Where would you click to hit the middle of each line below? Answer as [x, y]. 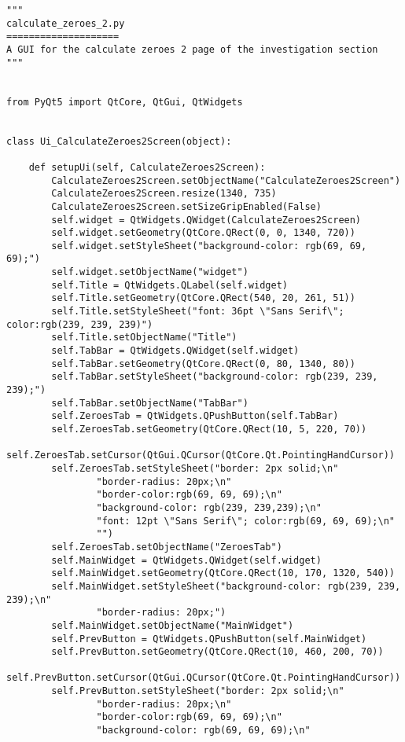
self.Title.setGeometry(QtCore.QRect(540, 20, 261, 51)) [203, 298]
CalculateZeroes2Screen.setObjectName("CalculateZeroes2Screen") [226, 180]
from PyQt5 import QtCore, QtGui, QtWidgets [125, 102]
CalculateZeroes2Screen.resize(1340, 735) [164, 194]
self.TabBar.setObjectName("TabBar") [150, 403]
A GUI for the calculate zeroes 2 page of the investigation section [192, 49]
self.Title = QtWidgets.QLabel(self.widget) [169, 285]
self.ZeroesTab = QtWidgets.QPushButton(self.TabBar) [195, 416]
